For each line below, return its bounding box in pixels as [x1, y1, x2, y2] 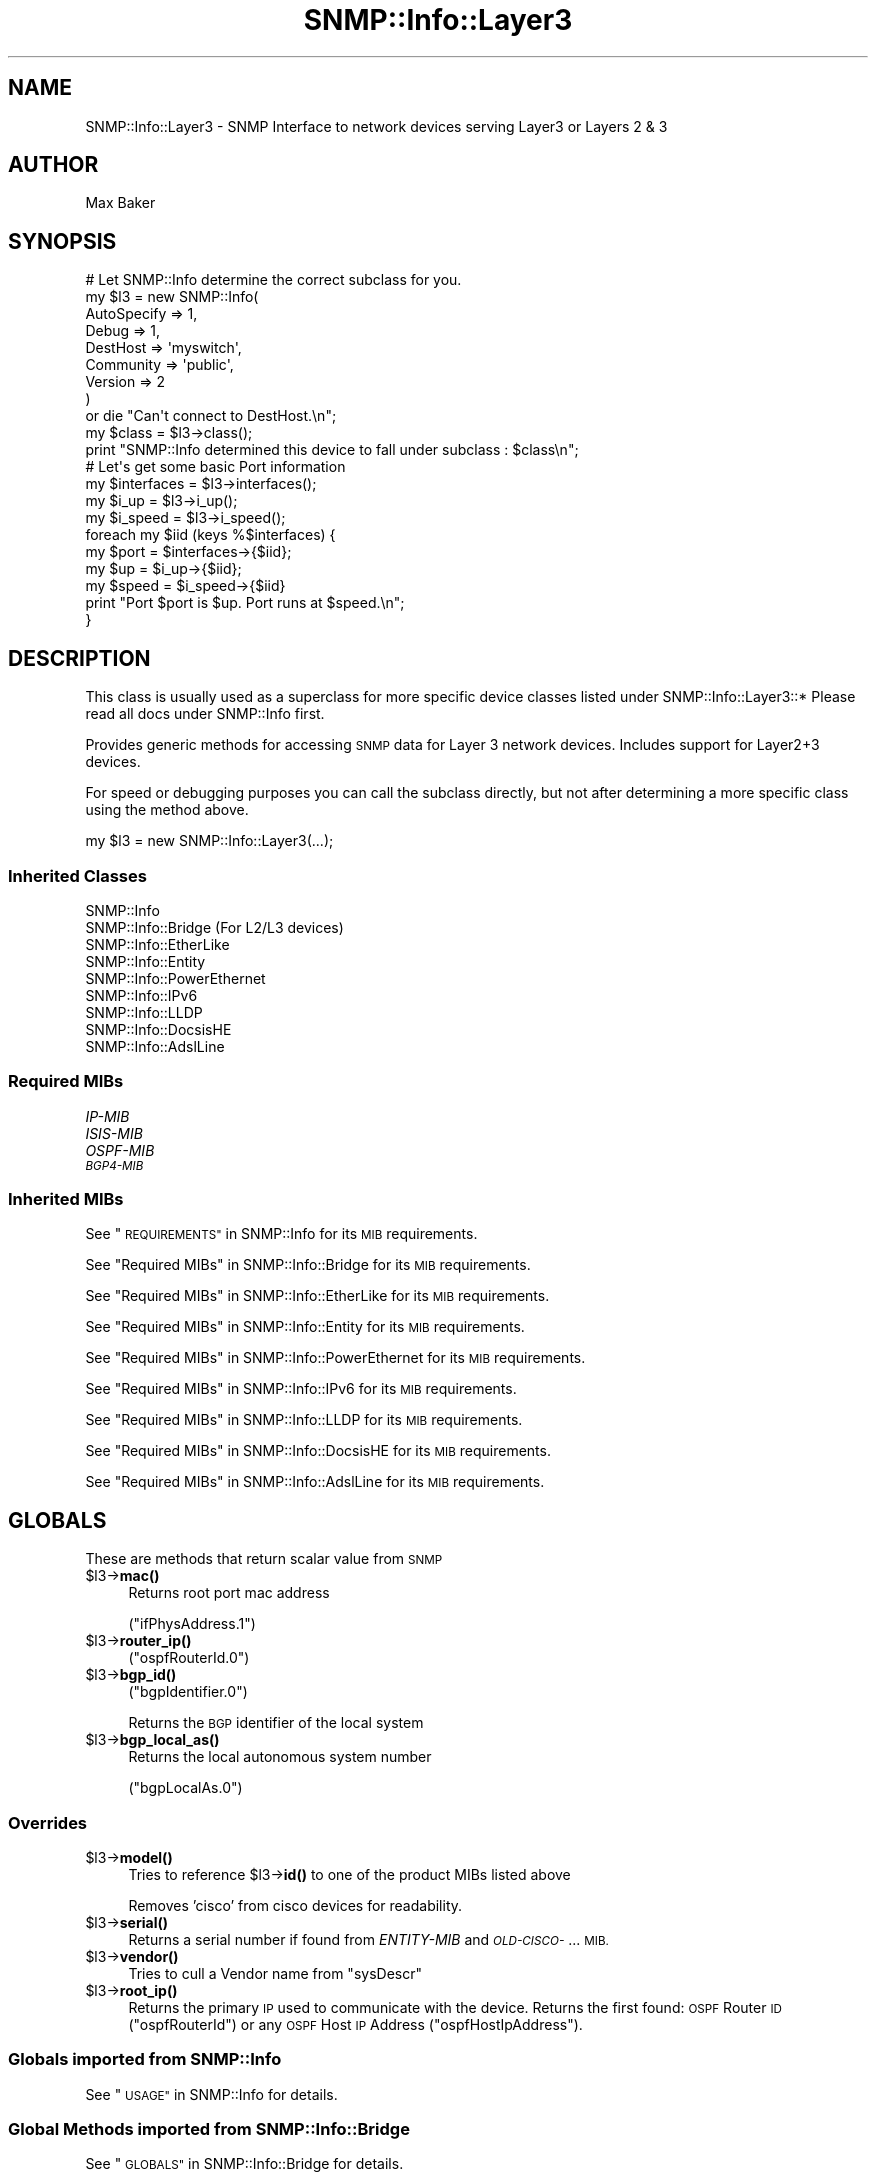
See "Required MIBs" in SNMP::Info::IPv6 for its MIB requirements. [85, 1380, 517, 1398]
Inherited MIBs [8, 1189, 124, 1209]
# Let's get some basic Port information [85, 458, 346, 476]
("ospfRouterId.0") [128, 1649, 250, 1667]
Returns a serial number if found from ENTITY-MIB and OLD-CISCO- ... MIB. [128, 1930, 609, 1948]
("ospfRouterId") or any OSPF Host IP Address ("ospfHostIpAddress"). [128, 2015, 583, 2033]
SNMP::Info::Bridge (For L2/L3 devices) [85, 918, 344, 936]
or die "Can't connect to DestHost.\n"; [85, 407, 337, 425]
